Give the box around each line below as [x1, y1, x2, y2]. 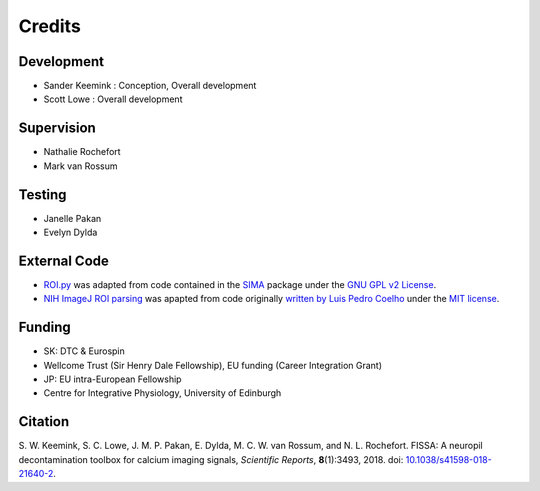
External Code [18, 252, 110, 269]
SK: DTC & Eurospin [43, 345, 125, 357]
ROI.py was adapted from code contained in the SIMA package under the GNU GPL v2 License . [43, 278, 437, 290]
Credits [18, 15, 82, 37]
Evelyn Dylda [43, 226, 98, 239]
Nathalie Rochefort [43, 146, 121, 158]
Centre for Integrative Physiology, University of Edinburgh [43, 387, 282, 399]
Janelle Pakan [43, 212, 102, 224]
